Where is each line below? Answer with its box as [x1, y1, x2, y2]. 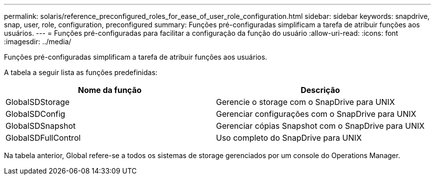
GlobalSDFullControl [5, 133, 81, 143]
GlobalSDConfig [5, 109, 66, 119]
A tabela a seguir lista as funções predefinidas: [4, 68, 157, 77]
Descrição [300, 85, 340, 95]
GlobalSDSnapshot [5, 121, 76, 131]
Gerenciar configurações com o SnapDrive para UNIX [216, 109, 417, 119]
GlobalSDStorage [5, 97, 70, 107]
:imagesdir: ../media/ [4, 37, 72, 46]
